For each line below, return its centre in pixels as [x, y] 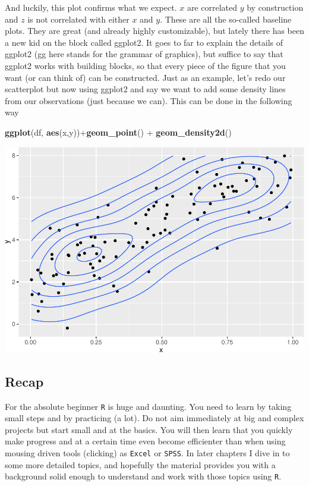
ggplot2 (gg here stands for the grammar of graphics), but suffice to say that [144, 54]
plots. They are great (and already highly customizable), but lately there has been [155, 31]
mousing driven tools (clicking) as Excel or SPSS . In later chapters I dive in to [147, 453]
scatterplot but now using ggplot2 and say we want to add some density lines [145, 89]
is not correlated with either [78, 19]
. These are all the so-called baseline [226, 19]
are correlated [212, 7]
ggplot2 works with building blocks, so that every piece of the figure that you [145, 65]
